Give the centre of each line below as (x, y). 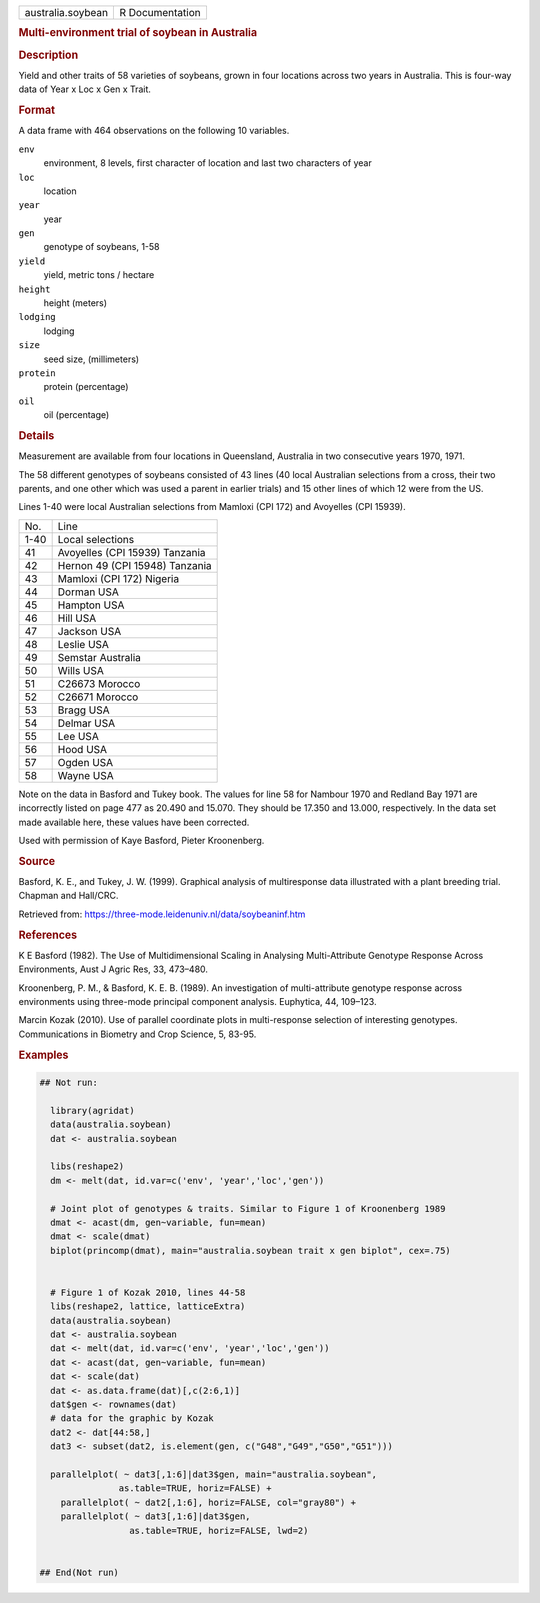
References (48, 935)
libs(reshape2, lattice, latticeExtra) (148, 1306)
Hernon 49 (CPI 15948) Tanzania (134, 565)
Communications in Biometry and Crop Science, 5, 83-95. (137, 1034)
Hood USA (82, 749)
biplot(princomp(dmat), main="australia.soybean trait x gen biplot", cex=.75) (251, 1250)
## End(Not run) (79, 1572)
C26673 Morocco (99, 683)
